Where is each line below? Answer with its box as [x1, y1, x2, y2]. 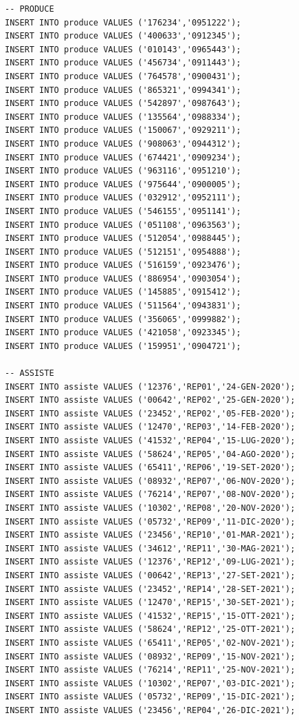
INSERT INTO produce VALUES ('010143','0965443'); [5, 44, 241, 54]
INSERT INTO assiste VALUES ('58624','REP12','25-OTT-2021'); [5, 624, 296, 635]
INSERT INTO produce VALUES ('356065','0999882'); [5, 314, 241, 324]
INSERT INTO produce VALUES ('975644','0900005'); [5, 179, 241, 189]
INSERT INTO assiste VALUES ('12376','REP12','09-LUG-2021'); [5, 557, 296, 567]
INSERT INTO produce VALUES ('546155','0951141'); [5, 206, 241, 216]
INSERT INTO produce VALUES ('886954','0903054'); [5, 273, 241, 284]
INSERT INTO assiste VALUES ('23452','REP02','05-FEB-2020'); [5, 408, 296, 419]
